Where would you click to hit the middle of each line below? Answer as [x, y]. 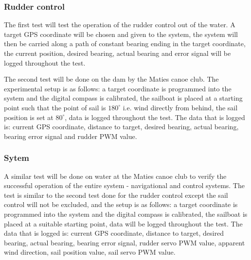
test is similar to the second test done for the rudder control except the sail [116, 195]
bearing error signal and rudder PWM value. [71, 136]
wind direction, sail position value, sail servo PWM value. [90, 252]
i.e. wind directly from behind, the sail [180, 107]
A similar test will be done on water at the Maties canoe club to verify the [115, 176]
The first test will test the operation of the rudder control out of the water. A [120, 25]
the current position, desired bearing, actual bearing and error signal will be [117, 53]
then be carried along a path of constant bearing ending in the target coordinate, [125, 43]
